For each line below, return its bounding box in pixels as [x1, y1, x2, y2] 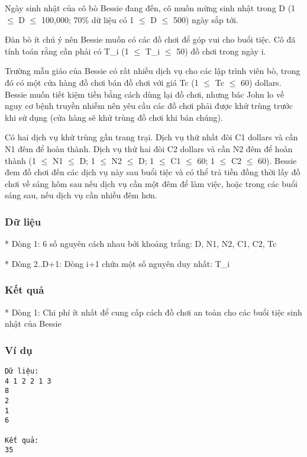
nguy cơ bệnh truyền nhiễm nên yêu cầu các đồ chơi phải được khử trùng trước [5, 99, 293, 112]
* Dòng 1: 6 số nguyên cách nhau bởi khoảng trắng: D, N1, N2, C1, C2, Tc [5, 237, 277, 250]
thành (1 [5, 154, 36, 166]
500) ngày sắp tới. [173, 13, 238, 25]
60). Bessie [258, 154, 297, 166]
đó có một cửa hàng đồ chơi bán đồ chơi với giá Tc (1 [5, 76, 199, 88]
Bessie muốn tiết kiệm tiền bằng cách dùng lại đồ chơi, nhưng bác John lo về [5, 88, 285, 100]
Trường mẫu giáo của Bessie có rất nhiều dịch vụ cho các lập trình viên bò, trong [5, 65, 300, 77]
